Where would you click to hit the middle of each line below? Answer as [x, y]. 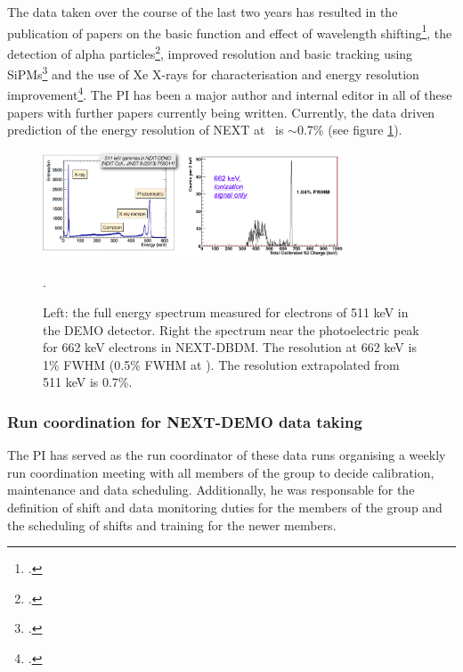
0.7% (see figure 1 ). [349, 130]
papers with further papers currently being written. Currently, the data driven [221, 112]
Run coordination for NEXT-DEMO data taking [185, 421]
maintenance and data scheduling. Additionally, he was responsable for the [211, 490]
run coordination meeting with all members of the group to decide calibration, [221, 472]
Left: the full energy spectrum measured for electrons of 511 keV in [226, 311]
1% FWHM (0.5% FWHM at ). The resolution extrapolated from [221, 364]
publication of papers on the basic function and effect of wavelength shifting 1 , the [230, 31]
